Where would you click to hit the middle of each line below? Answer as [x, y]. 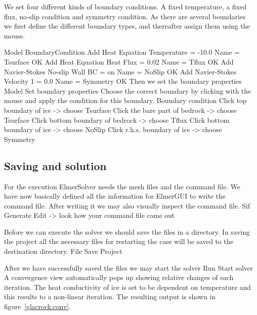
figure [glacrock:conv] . [38, 306]
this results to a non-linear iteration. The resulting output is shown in [110, 297]
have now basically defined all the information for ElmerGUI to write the [115, 196]
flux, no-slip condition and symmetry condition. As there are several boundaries [125, 16]
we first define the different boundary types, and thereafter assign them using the [127, 26]
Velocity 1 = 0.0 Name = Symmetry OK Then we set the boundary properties [123, 81]
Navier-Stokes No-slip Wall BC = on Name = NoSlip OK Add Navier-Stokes [120, 71]
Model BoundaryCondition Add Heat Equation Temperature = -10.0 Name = [122, 52]
